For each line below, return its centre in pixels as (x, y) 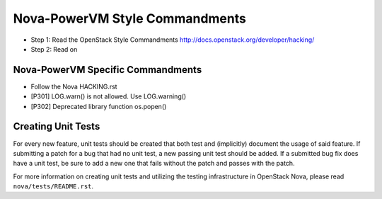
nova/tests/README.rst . (53, 186)
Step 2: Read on (54, 49)
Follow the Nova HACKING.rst (74, 86)
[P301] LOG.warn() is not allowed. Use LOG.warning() (109, 96)
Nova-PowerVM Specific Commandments (108, 70)
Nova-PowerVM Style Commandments (130, 18)
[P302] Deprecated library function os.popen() (99, 106)
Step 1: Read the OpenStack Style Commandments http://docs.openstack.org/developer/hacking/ (173, 40)
